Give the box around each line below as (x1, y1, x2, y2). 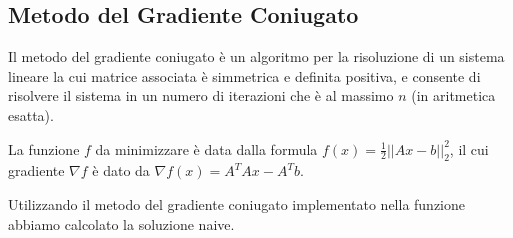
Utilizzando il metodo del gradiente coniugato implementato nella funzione (8, 193, 466, 214)
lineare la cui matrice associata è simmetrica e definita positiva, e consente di (8, 65, 481, 86)
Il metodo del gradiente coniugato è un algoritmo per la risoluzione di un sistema (8, 46, 505, 67)
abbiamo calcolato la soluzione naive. (8, 213, 235, 234)
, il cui (449, 138, 489, 159)
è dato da (92, 160, 150, 181)
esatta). (8, 104, 54, 125)
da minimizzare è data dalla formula (95, 138, 318, 159)
